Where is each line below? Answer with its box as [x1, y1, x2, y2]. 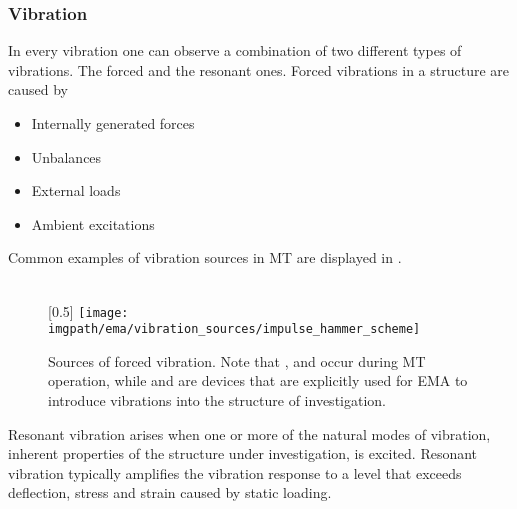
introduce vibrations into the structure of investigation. [48, 390, 386, 411]
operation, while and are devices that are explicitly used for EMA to [48, 370, 468, 391]
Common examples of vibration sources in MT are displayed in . [8, 247, 402, 268]
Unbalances [31, 146, 102, 167]
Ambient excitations [31, 213, 155, 234]
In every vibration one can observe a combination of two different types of [8, 40, 462, 61]
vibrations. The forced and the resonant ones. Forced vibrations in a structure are [8, 59, 510, 80]
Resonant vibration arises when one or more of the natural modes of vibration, [8, 423, 491, 444]
